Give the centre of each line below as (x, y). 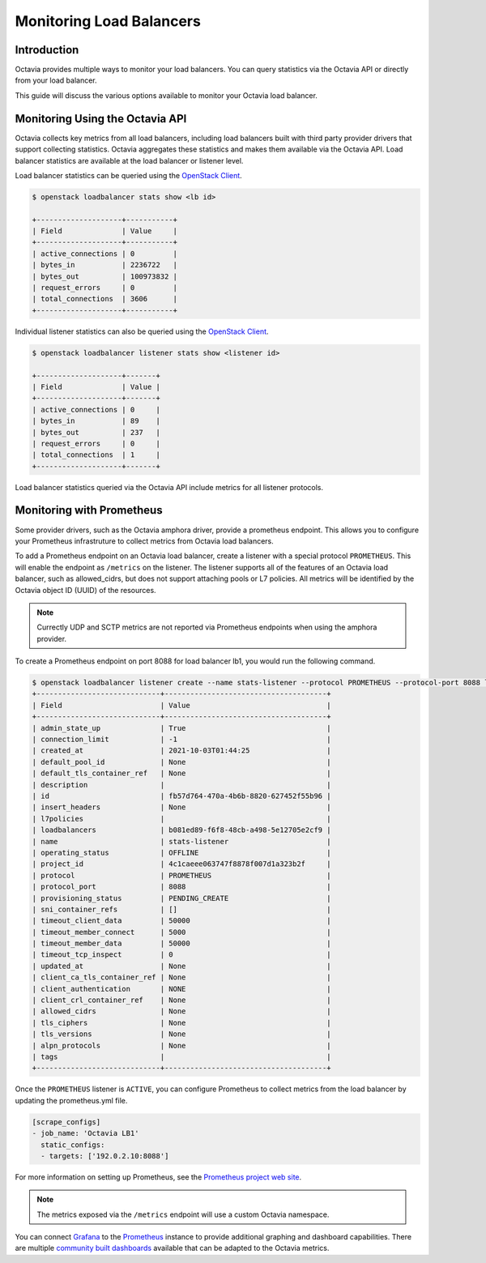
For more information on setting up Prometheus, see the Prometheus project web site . (158, 1177)
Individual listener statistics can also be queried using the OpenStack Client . (142, 331)
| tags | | (181, 1056)
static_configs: (73, 1145)
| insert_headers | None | (181, 807)
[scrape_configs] (66, 1122)
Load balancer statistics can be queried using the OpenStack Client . (128, 175)
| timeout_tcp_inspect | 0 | (181, 955)
